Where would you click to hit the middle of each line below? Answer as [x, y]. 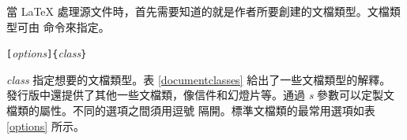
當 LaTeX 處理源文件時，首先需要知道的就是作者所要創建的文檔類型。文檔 [198, 11]
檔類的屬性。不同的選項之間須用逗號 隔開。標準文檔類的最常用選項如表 [191, 111]
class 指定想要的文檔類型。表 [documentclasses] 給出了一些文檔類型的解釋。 [199, 79]
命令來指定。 [76, 26]
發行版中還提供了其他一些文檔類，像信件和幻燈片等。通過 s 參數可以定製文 [201, 95]
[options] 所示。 [45, 125]
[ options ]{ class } [47, 53]
